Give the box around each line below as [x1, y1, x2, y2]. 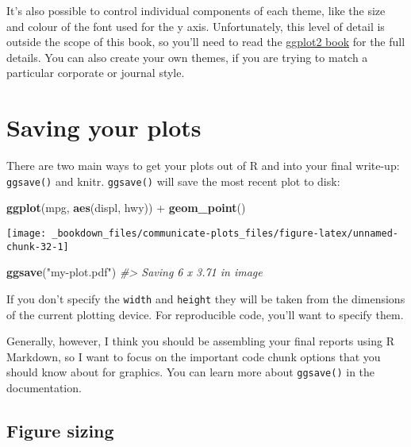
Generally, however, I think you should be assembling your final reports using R [6, 333, 394, 349]
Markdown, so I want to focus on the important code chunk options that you [6, 348, 381, 364]
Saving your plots [6, 111, 202, 144]
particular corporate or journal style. [6, 64, 185, 81]
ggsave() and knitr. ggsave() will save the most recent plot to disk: [6, 172, 340, 189]
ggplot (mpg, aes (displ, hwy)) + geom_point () [6, 199, 246, 216]
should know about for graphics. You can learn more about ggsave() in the [6, 364, 375, 380]
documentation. [6, 379, 82, 395]
